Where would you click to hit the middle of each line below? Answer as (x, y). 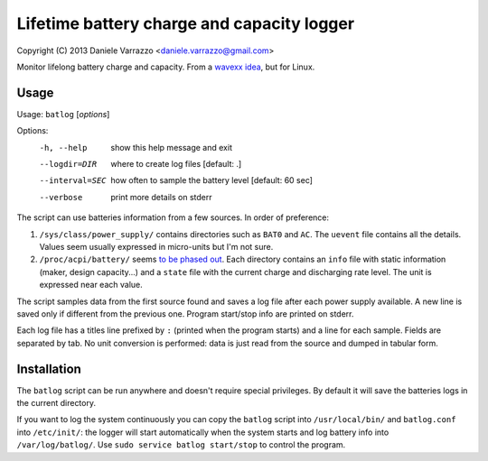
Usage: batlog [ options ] (63, 114)
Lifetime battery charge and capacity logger (186, 23)
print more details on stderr (161, 197)
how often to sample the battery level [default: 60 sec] (212, 180)
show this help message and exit (171, 147)
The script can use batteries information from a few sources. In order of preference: (173, 217)
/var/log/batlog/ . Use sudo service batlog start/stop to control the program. (181, 445)
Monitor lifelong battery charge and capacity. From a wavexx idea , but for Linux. (166, 67)
